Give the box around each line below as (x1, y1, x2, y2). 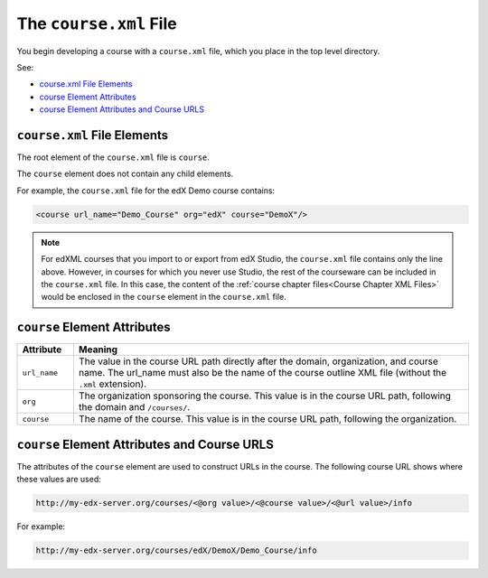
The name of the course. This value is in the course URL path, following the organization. (78, 413, 457, 425)
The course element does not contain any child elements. (16, 168, 234, 180)
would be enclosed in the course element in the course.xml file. (41, 292, 286, 303)
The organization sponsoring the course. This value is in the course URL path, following (78, 389, 452, 402)
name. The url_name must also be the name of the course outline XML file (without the (78, 367, 447, 379)
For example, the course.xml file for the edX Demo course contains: (16, 185, 276, 196)
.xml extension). (78, 378, 147, 390)
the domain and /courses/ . (78, 401, 191, 414)
